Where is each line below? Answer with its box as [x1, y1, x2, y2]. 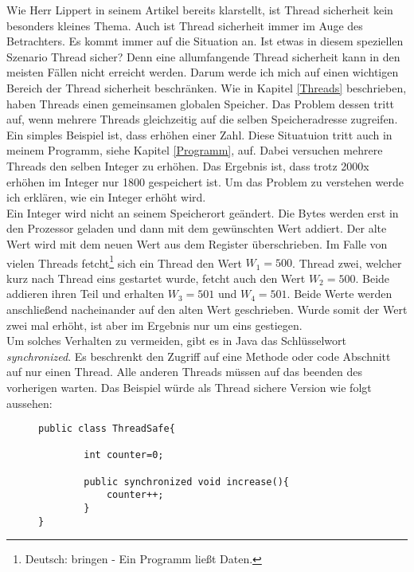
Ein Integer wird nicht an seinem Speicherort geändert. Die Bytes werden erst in [6, 204, 399, 221]
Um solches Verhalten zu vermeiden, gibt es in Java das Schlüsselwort [6, 332, 346, 349]
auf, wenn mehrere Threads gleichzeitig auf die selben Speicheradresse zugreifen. [6, 111, 398, 127]
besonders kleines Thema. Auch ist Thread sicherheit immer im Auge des [6, 17, 363, 33]
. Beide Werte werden [287, 285, 393, 302]
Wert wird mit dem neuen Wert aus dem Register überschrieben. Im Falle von [6, 235, 388, 252]
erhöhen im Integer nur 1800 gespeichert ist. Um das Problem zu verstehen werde [6, 173, 404, 190]
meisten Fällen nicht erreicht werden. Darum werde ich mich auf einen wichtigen [6, 64, 399, 80]
